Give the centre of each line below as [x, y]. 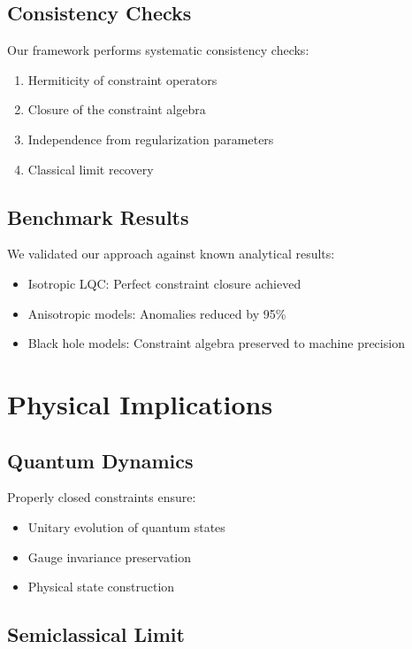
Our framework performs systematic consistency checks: [158, 50]
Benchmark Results [98, 216]
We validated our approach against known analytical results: [171, 254]
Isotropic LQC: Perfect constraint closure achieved [164, 283]
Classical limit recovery [91, 169]
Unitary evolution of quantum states [126, 526]
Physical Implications [140, 403]
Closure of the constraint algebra [117, 109]
